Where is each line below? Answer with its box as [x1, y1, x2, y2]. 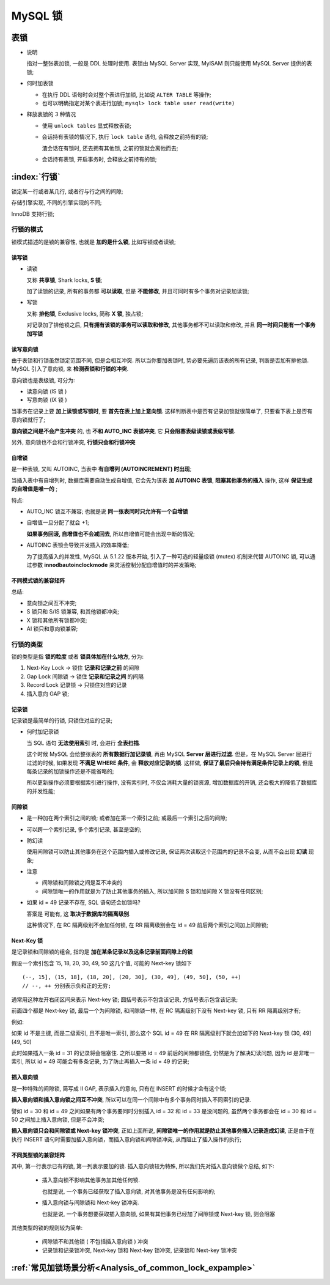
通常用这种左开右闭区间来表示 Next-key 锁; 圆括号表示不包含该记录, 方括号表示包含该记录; [11, 996, 238, 1003]
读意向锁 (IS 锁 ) [26, 388, 67, 395]
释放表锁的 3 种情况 [26, 111, 76, 118]
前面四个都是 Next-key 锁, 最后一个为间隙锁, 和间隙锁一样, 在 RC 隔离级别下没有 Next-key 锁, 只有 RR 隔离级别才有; [11, 1007, 301, 1015]
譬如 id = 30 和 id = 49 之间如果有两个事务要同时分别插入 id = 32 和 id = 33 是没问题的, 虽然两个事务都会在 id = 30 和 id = [11, 1107, 317, 1114]
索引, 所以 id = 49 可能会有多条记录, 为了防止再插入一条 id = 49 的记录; [11, 1058, 189, 1065]
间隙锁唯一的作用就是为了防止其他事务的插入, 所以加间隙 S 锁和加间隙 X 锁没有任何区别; [42, 887, 263, 895]
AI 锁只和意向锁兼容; [26, 624, 78, 632]
